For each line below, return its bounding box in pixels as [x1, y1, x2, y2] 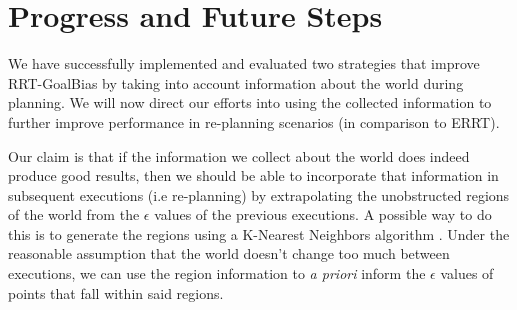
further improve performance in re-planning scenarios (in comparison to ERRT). [8, 111, 500, 132]
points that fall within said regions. [8, 282, 224, 303]
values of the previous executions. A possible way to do [154, 204, 492, 225]
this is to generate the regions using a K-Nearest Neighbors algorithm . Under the [8, 223, 510, 244]
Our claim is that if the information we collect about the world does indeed [8, 145, 470, 166]
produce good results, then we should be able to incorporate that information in [8, 165, 499, 186]
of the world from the [8, 204, 140, 225]
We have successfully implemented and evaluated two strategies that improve [8, 53, 480, 74]
